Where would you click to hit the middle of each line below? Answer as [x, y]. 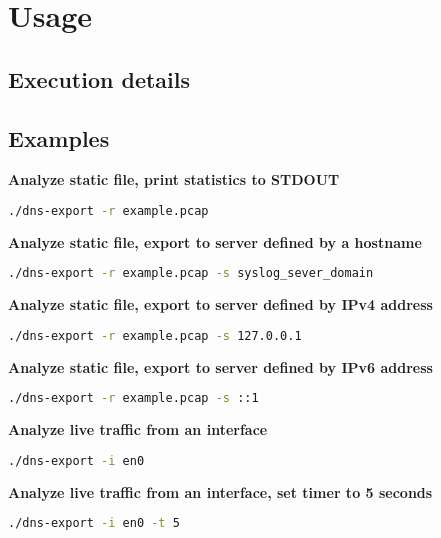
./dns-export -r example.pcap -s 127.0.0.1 [155, 335]
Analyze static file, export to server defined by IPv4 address [220, 304]
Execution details [99, 78]
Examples [59, 137]
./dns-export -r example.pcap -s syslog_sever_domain [191, 273]
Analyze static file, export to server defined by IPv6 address [220, 366]
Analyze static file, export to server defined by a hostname [215, 241]
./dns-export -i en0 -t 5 [94, 523]
